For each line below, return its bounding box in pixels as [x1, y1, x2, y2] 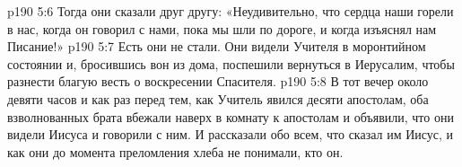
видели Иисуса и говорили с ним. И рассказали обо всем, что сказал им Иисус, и [7, 125, 454, 144]
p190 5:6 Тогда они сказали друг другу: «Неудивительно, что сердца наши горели [7, 2, 454, 20]
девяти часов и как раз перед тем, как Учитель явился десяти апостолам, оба [7, 89, 429, 108]
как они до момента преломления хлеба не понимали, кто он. [7, 142, 344, 161]
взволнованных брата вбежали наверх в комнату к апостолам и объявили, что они [7, 107, 454, 126]
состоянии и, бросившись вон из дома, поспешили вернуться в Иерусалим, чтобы [7, 54, 455, 73]
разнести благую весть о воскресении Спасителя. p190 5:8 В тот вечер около [7, 72, 429, 91]
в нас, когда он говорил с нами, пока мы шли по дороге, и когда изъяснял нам [7, 19, 437, 38]
